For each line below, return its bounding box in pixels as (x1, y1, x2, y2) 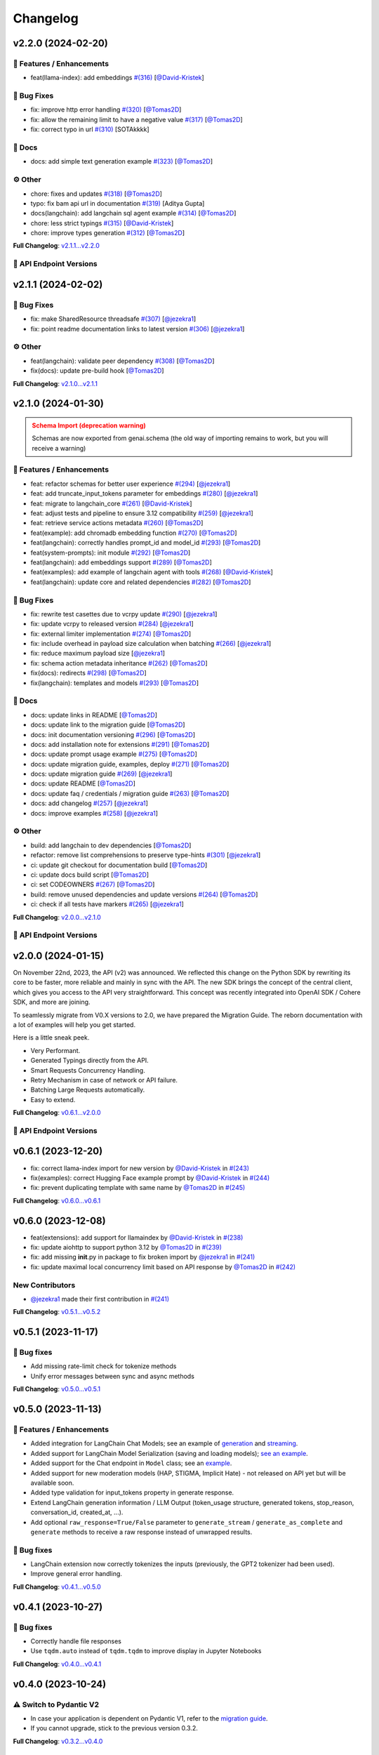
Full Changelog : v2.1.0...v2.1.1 (13, 379, 98, 388)
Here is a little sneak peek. (13, 1033, 90, 1042)
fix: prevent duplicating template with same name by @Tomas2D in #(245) (30, 1184, 246, 1192)
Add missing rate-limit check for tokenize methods (30, 1362, 177, 1370)
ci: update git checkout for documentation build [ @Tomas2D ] (30, 861, 208, 869)
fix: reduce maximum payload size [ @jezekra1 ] (30, 649, 165, 658)
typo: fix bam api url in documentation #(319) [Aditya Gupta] (30, 199, 205, 207)
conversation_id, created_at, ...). (30, 1508, 124, 1516)
